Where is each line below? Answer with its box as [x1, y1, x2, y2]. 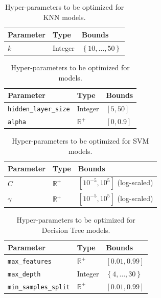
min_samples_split [8, 283, 70, 291]
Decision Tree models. [41, 224, 110, 235]
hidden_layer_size [8, 106, 70, 113]
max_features [8, 258, 52, 266]
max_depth [8, 270, 41, 278]
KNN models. [43, 11, 86, 22]
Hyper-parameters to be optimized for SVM [12, 135, 149, 146]
